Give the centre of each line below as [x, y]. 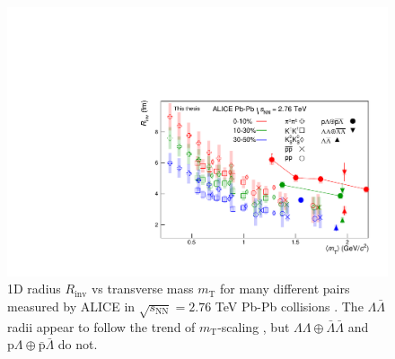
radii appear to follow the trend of [101, 326]
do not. [78, 344]
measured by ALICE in [71, 306]
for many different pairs [285, 289]
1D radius [34, 289]
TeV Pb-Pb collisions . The [289, 306]
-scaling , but [254, 326]
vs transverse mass [142, 289]
